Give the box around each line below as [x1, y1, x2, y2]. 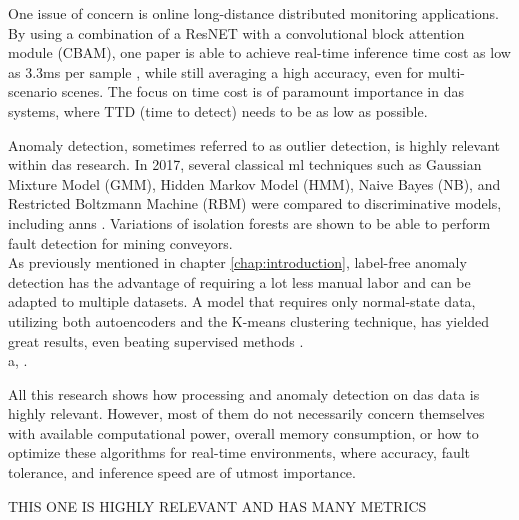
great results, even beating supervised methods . [8, 330, 304, 351]
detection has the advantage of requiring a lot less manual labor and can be [8, 271, 471, 292]
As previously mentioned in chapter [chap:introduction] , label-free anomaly [8, 252, 467, 273]
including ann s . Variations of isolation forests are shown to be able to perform [8, 212, 491, 233]
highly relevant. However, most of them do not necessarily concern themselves [8, 403, 485, 424]
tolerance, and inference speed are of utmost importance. [8, 462, 356, 483]
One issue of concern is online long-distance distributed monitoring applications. [8, 3, 500, 23]
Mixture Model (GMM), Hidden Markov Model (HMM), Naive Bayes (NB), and [8, 173, 501, 194]
